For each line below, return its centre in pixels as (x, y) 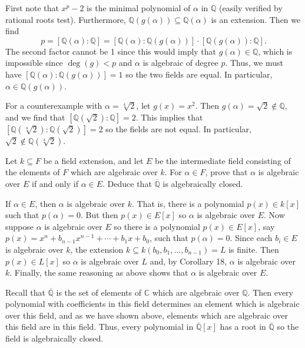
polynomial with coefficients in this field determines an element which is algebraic (152, 304)
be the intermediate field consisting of (223, 160)
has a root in (243, 327)
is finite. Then (254, 249)
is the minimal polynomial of (139, 8)
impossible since (34, 63)
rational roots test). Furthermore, (66, 19)
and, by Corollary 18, (188, 261)
